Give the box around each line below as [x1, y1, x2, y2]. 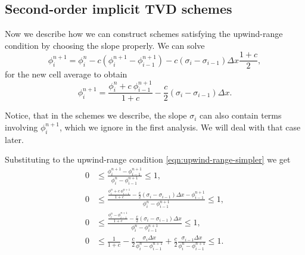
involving [5, 120, 38, 133]
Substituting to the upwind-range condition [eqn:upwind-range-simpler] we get [5, 153, 291, 166]
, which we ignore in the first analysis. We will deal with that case [59, 120, 301, 133]
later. [5, 133, 24, 145]
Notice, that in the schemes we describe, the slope [5, 109, 187, 122]
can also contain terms [200, 109, 282, 122]
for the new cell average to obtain [5, 68, 127, 80]
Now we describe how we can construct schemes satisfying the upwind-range [5, 27, 283, 40]
